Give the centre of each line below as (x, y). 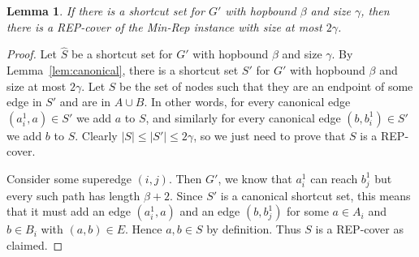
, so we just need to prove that (270, 135)
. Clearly (96, 135)
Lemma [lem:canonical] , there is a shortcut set (123, 70)
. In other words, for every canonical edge (247, 102)
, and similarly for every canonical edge (243, 117)
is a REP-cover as (359, 229)
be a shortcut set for (122, 54)
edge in (24, 102)
